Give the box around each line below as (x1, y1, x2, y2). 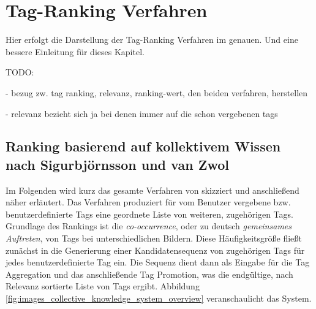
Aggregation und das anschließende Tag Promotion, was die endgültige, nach (6, 267, 293, 280)
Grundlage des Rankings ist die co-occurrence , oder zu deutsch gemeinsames (6, 219, 292, 232)
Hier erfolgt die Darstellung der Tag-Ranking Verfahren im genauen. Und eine (6, 33, 298, 46)
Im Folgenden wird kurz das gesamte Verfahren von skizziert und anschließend (6, 183, 299, 196)
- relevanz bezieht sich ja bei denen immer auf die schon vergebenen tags (6, 107, 278, 120)
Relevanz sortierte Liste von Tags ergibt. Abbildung (6, 280, 200, 292)
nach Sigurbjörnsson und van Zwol (6, 154, 229, 174)
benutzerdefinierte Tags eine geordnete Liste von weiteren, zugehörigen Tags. (6, 207, 293, 220)
